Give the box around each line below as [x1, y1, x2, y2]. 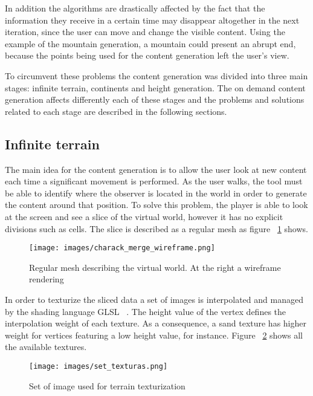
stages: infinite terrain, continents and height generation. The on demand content [5, 81, 306, 94]
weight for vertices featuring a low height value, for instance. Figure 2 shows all [5, 328, 303, 341]
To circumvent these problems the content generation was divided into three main [5, 69, 308, 82]
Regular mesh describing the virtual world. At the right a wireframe [29, 261, 281, 273]
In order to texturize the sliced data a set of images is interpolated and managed [5, 293, 303, 305]
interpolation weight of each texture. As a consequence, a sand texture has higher [5, 317, 306, 329]
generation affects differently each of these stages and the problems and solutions [5, 93, 305, 106]
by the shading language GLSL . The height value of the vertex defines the [5, 305, 286, 317]
